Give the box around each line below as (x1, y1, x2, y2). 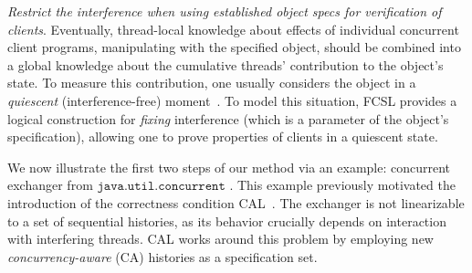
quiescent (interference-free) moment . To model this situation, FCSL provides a (7, 90, 457, 110)
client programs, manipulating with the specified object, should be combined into (7, 37, 461, 57)
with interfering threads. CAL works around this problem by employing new (7, 229, 434, 248)
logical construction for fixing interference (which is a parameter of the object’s (7, 109, 449, 128)
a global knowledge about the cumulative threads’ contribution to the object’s (7, 55, 444, 74)
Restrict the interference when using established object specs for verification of (7, 2, 442, 20)
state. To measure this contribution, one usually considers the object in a (7, 73, 416, 92)
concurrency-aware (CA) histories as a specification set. (7, 247, 318, 266)
